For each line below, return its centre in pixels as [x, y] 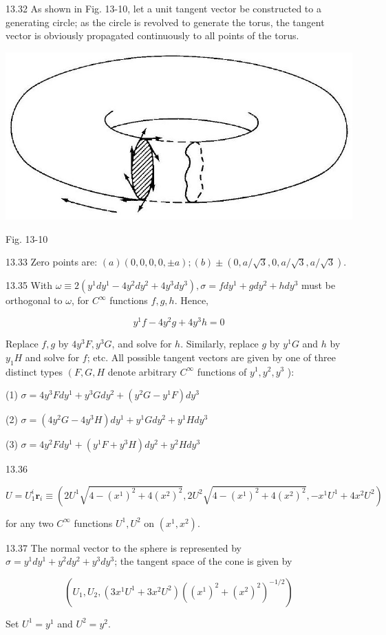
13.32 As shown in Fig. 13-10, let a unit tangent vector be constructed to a [163, 8]
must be [319, 285]
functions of [222, 371]
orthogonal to [34, 300]
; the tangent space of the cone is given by [203, 561]
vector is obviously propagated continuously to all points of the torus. [152, 35]
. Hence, [192, 300]
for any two [30, 523]
